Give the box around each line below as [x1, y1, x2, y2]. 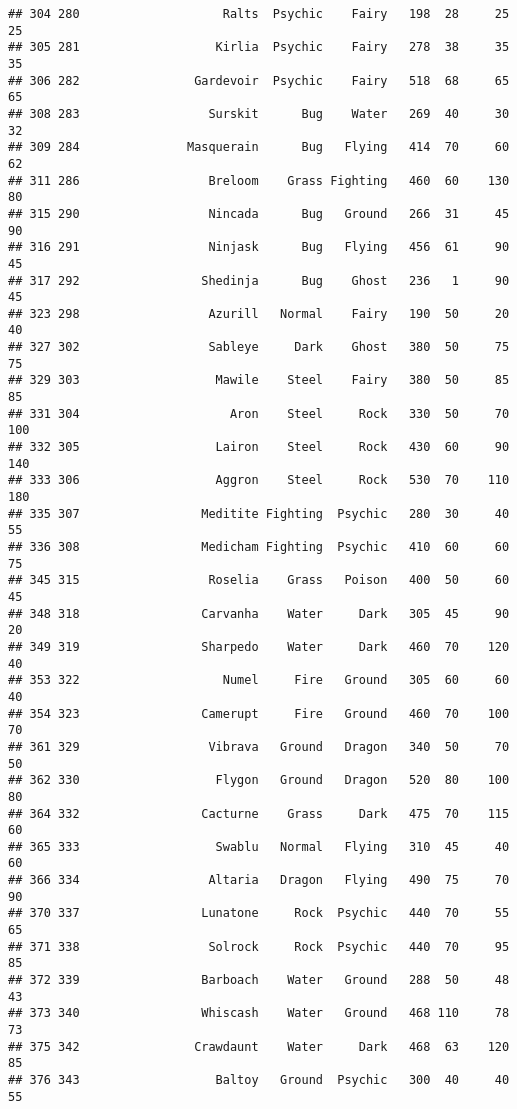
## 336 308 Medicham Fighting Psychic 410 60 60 [8, 540, 510, 554]
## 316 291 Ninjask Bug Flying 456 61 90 [8, 240, 510, 255]
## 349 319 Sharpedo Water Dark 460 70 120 [8, 639, 510, 654]
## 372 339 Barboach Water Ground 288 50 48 [8, 973, 510, 988]
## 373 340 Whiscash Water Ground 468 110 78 [8, 1006, 510, 1021]
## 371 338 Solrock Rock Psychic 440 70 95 [8, 939, 510, 954]
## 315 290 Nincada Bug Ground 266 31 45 [8, 206, 510, 221]
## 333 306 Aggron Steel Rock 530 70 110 [8, 473, 510, 488]
